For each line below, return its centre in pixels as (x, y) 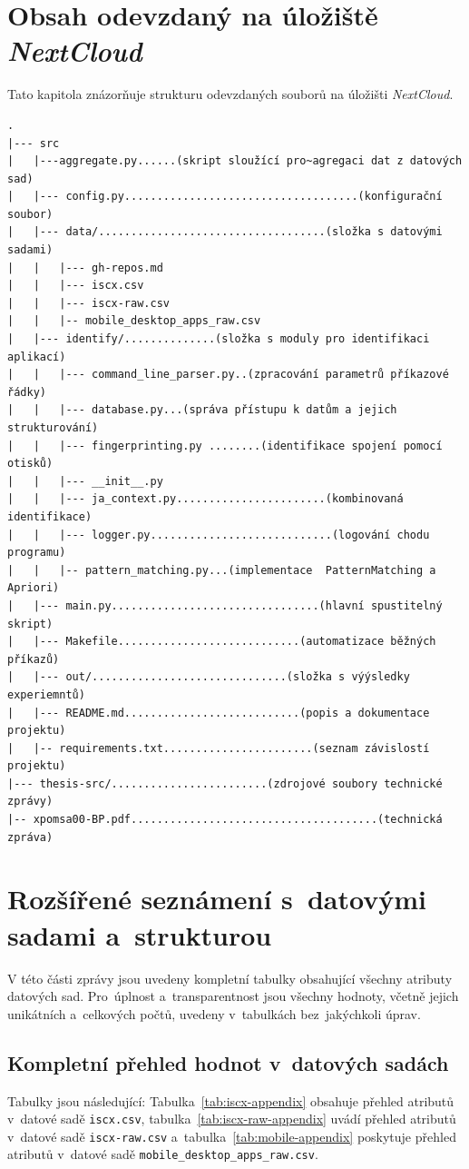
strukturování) (53, 428)
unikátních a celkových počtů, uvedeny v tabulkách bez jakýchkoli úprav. (214, 1013)
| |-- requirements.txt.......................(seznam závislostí (219, 748)
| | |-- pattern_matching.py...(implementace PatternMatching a (222, 570)
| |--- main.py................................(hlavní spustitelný (225, 605)
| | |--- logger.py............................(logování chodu (219, 535)
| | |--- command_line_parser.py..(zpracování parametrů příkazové (228, 375)
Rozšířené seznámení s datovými (217, 899)
